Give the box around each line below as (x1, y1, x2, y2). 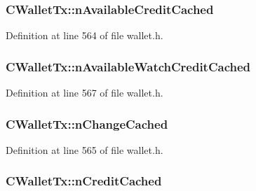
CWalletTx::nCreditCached (6, 172, 162, 190)
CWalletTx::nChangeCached (6, 115, 168, 132)
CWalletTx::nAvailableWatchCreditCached (6, 57, 251, 75)
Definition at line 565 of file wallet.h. (6, 142, 163, 157)
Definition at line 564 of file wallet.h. (6, 28, 163, 43)
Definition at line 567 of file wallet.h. (6, 85, 163, 100)
